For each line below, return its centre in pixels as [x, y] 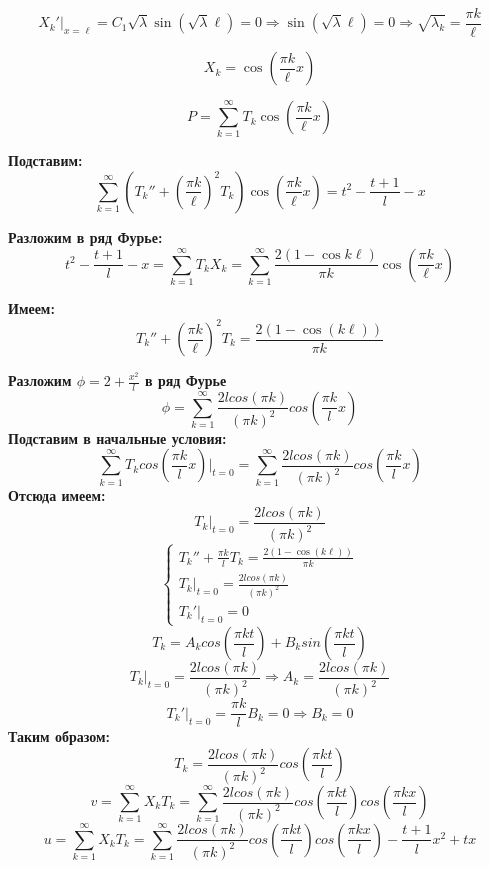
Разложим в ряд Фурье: [85, 236]
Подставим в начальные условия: [117, 437]
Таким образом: [59, 736]
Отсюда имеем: [57, 495]
